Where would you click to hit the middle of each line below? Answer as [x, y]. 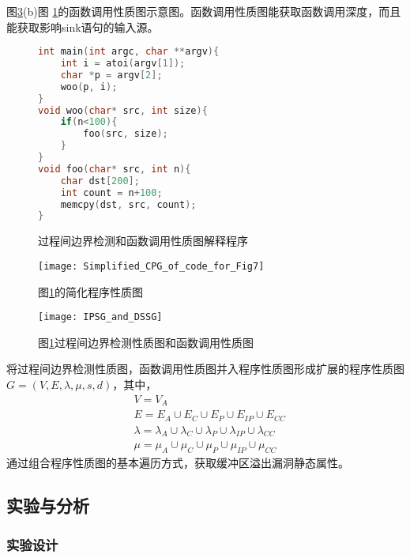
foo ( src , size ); [126, 134]
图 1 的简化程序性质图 [90, 291]
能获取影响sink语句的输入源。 [83, 26]
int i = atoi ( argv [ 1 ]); [123, 64]
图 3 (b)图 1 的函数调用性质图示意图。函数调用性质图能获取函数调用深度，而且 [204, 11]
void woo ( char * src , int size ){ [123, 110]
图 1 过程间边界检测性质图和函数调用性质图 [146, 342]
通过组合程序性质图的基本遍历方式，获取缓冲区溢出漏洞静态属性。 [178, 463]
